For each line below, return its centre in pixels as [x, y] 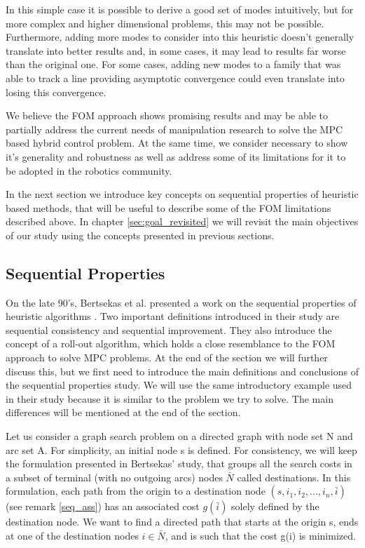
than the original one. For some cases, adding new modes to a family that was [173, 64]
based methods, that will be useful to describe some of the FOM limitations [168, 207]
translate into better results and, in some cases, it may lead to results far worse [176, 50]
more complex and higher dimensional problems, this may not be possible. [165, 23]
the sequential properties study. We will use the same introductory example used [179, 385]
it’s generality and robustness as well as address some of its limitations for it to [176, 156]
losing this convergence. [56, 92]
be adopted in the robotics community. [89, 170]
